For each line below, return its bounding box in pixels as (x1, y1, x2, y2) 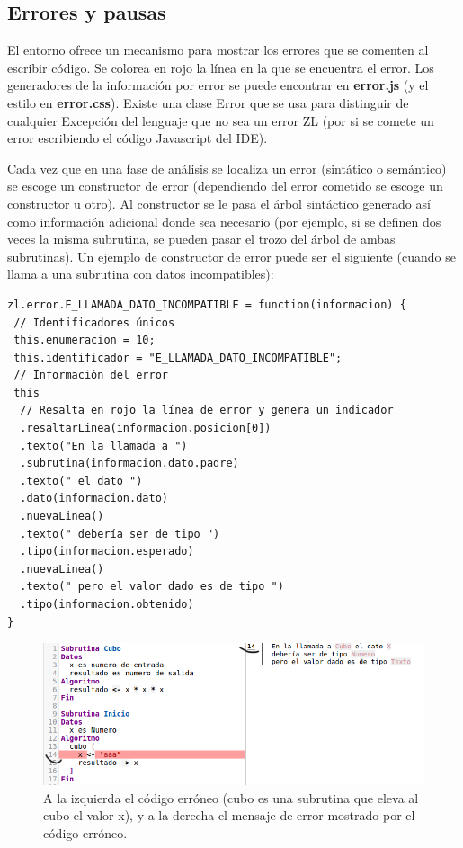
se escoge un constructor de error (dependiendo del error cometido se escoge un (7, 176, 443, 195)
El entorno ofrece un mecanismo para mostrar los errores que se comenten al (7, 40, 429, 59)
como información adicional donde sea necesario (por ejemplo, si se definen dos (7, 211, 441, 230)
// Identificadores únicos (13, 316, 175, 329)
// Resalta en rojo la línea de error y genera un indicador (20, 404, 394, 417)
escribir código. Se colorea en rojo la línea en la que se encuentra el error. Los (7, 58, 434, 76)
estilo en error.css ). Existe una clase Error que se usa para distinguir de (7, 93, 409, 112)
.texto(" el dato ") (20, 474, 143, 487)
